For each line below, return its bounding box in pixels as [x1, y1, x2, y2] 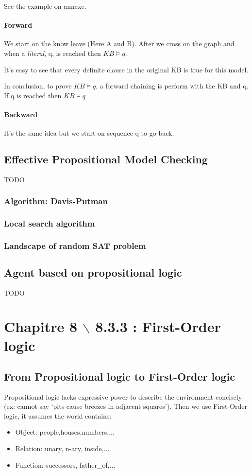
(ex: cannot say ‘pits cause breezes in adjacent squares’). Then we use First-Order [4, 401, 248, 411]
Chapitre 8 [4, 316, 78, 336]
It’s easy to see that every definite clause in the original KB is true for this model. [4, 64, 249, 74]
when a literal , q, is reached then [4, 48, 101, 58]
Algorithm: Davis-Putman [4, 195, 108, 207]
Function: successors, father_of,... [15, 459, 116, 470]
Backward [4, 109, 38, 119]
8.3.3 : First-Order [95, 316, 221, 336]
